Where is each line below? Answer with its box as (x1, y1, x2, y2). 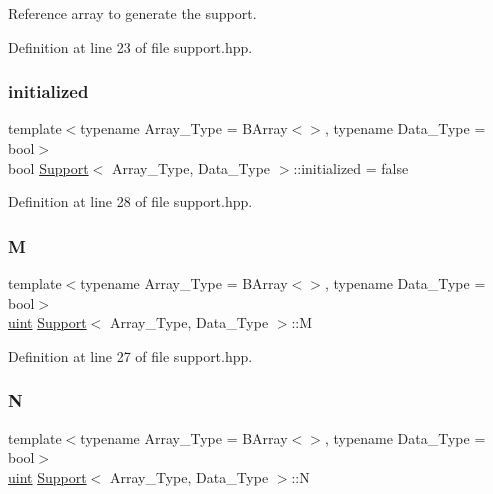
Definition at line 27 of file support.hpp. (8, 345, 253, 366)
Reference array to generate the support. (8, 3, 257, 23)
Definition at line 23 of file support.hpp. (8, 36, 253, 57)
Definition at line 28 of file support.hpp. (8, 191, 253, 212)
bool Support (8, 157, 89, 178)
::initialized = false (293, 157, 409, 178)
